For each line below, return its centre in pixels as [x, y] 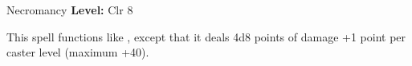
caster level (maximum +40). [78, 52]
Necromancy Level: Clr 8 [70, 10]
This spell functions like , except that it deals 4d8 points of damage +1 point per [206, 36]
